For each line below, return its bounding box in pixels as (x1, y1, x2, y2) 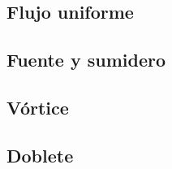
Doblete (6, 142, 74, 167)
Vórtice (6, 94, 69, 119)
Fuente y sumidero (6, 47, 166, 72)
